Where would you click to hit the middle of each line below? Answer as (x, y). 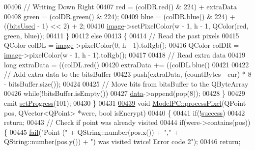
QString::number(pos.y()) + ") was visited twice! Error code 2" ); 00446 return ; (122, 141)
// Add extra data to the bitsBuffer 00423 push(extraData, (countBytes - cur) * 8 (128, 74)
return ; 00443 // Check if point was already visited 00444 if (94, 122)
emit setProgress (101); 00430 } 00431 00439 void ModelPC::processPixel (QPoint (125, 103)
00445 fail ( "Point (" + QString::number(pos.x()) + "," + (94, 132)
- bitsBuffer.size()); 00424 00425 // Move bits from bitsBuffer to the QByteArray (126, 83)
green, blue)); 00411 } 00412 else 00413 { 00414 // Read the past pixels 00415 (122, 35)
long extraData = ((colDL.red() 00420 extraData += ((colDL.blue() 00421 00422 (127, 64)
